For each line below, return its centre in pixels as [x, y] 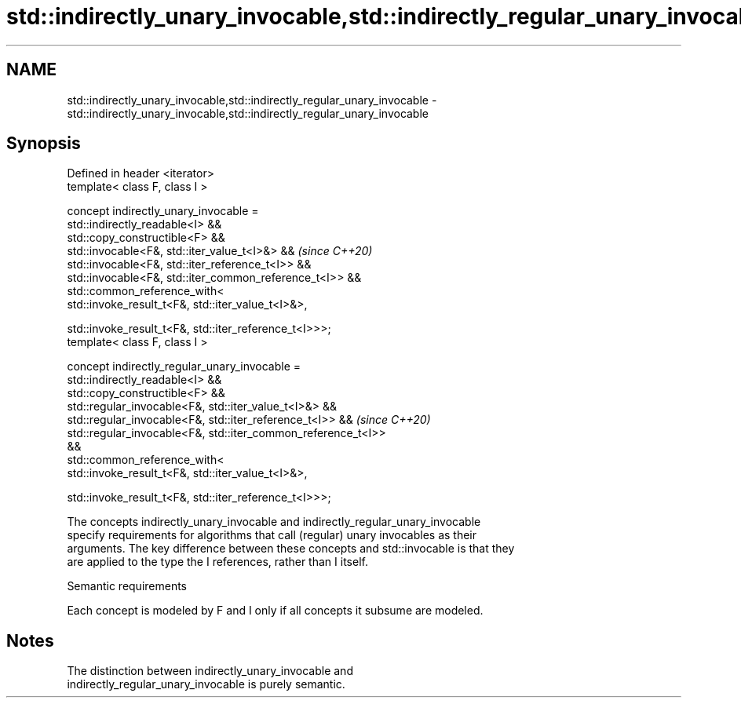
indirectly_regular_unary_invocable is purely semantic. [206, 684]
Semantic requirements [127, 586]
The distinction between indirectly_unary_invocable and [210, 671]
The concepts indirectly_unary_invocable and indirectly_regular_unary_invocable [274, 522]
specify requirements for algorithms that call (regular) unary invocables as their [272, 535]
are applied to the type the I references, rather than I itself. [217, 562]
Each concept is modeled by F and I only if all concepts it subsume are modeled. [275, 611]
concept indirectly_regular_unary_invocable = [184, 367]
